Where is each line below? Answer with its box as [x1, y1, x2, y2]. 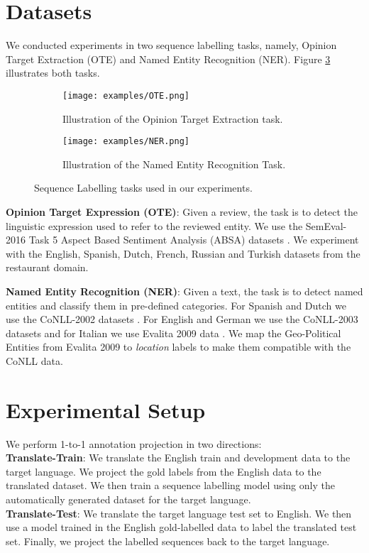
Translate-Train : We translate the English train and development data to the [6, 450, 351, 465]
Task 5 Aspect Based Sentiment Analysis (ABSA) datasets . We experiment [28, 232, 359, 247]
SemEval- [305, 218, 347, 233]
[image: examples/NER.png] [62, 136, 189, 147]
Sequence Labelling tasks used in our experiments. [34, 180, 253, 195]
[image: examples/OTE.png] [62, 90, 189, 101]
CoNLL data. [6, 353, 63, 368]
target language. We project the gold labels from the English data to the [6, 464, 321, 478]
